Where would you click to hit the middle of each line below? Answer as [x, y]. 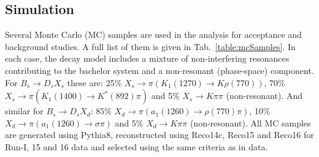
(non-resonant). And [264, 96]
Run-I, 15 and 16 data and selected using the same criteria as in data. [136, 146]
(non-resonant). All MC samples [250, 122]
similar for [24, 111]
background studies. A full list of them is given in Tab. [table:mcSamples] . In [150, 46]
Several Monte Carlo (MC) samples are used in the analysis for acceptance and [153, 35]
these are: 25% [94, 82]
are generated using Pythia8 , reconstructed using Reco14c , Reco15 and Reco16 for [159, 135]
